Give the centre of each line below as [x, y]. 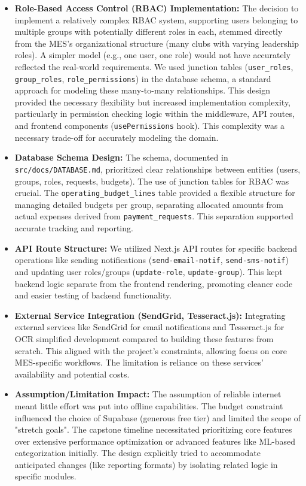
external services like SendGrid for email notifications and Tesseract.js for [149, 327]
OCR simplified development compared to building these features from [144, 338]
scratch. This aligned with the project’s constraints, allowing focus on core [151, 350]
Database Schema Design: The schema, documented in [121, 157]
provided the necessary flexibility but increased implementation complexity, [152, 102]
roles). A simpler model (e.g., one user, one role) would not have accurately [153, 55]
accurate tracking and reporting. [74, 228]
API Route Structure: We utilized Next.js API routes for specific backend [156, 248]
